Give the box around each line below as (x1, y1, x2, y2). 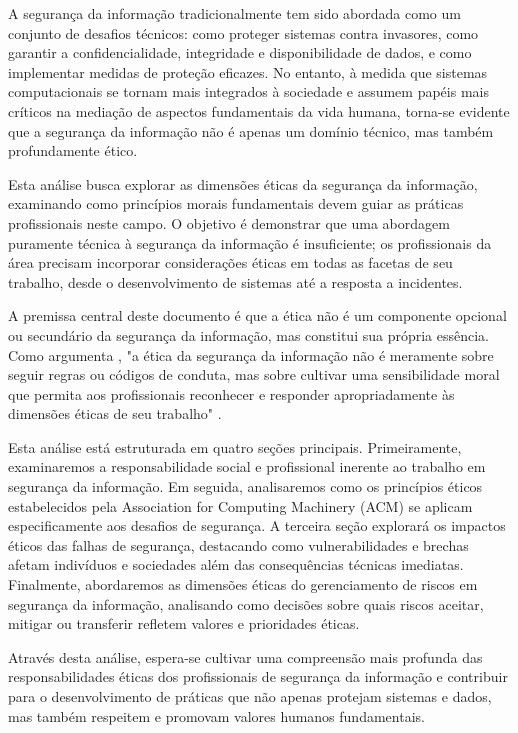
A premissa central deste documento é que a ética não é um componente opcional (8, 305, 507, 326)
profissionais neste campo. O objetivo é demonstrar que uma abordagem (8, 212, 450, 233)
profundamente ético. (8, 140, 138, 161)
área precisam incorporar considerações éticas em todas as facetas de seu (8, 252, 453, 273)
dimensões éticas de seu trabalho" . (8, 403, 222, 424)
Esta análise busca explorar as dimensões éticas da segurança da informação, (8, 173, 478, 194)
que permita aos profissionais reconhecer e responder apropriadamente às (8, 383, 455, 404)
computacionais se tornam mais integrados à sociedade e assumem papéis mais (8, 81, 489, 102)
